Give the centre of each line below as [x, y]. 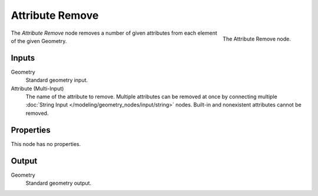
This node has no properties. [46, 144]
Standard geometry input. [57, 80]
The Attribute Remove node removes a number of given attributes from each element [114, 33]
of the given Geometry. [39, 41]
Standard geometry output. [58, 183]
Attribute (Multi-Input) [37, 88]
